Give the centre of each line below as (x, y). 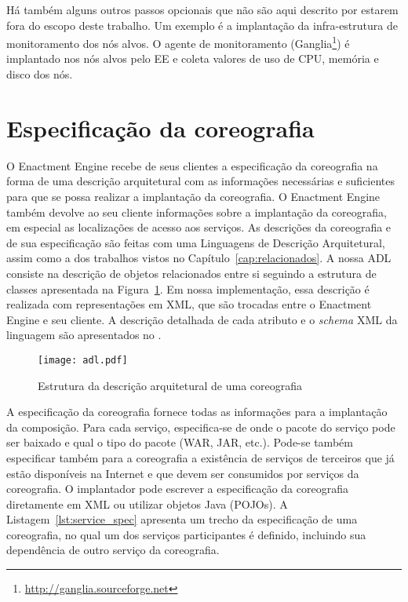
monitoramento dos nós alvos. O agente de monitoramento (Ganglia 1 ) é (178, 42)
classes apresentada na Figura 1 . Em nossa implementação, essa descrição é (188, 288)
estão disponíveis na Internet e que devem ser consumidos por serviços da (183, 473)
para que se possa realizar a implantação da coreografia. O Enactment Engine (193, 196)
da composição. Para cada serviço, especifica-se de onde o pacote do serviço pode (201, 427)
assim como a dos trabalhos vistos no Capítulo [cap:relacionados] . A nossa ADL (199, 258)
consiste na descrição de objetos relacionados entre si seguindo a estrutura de (191, 273)
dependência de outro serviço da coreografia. (113, 550)
